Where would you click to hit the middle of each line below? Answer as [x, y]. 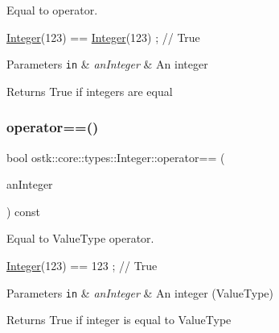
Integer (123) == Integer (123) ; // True [103, 37]
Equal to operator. [52, 10]
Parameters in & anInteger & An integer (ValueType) [140, 292]
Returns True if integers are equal [90, 91]
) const [24, 211]
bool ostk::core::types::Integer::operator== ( [116, 157]
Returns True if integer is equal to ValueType [119, 320]
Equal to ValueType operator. [80, 238]
